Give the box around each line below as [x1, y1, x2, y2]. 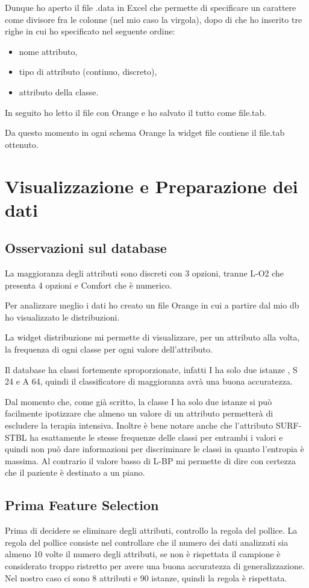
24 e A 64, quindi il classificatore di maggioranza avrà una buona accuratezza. [5, 375, 293, 388]
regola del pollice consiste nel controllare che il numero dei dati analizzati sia [5, 535, 289, 548]
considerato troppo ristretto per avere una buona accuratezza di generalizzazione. [5, 560, 305, 572]
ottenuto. [5, 138, 39, 150]
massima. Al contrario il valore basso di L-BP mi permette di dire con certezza [5, 454, 296, 467]
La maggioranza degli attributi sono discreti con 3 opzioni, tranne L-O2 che [5, 267, 284, 280]
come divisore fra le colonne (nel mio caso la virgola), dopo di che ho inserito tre [5, 13, 302, 25]
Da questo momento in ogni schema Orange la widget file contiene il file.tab [5, 126, 285, 139]
